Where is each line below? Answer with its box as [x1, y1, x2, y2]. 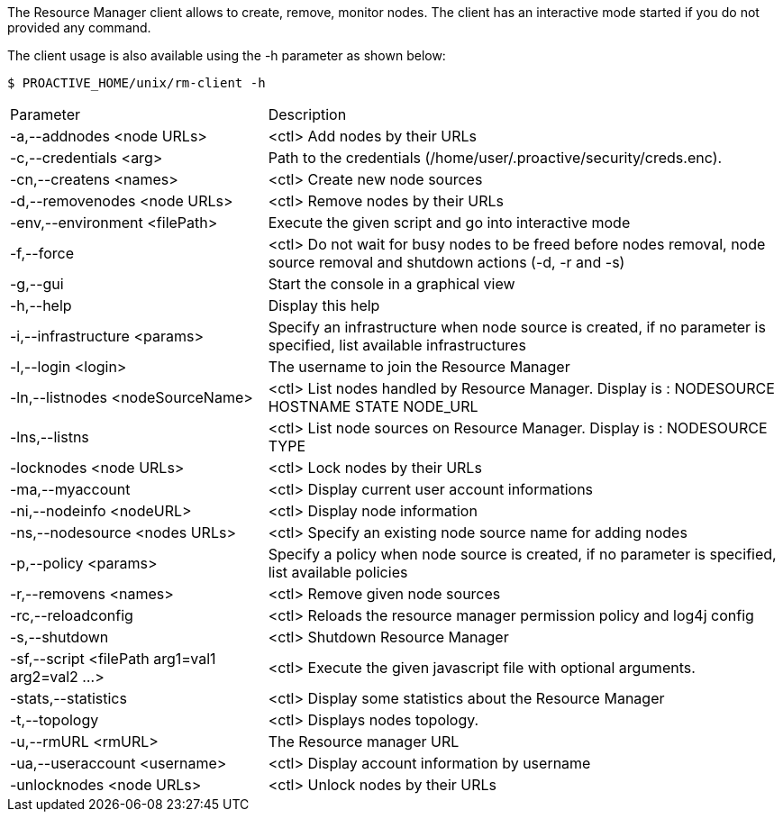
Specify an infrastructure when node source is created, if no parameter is [268, 318, 766, 336]
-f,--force [10, 244, 74, 262]
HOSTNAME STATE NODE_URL [268, 397, 478, 415]
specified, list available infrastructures [268, 336, 526, 354]
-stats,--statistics [10, 689, 127, 707]
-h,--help [10, 296, 72, 314]
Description [268, 105, 347, 123]
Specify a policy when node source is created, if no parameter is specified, [268, 545, 777, 563]
